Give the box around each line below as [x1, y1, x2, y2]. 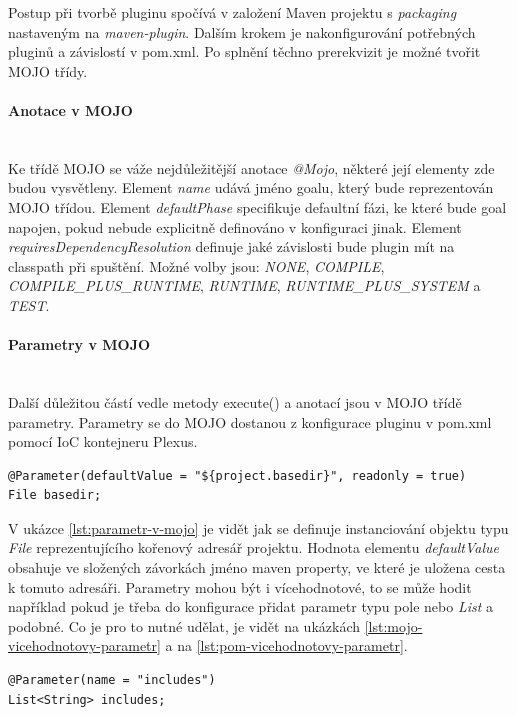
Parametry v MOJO [8, 334, 151, 355]
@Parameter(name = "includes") [8, 673, 216, 688]
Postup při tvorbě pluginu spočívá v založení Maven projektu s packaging [8, 2, 457, 22]
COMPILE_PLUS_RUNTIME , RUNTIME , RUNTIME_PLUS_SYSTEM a [8, 275, 481, 296]
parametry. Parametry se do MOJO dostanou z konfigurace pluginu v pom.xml [8, 411, 492, 432]
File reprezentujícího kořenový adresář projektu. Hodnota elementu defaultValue [8, 537, 500, 558]
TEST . [8, 294, 50, 315]
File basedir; [8, 488, 102, 503]
